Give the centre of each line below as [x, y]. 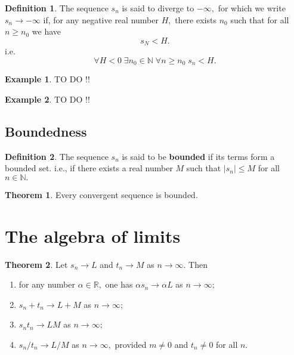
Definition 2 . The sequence [57, 156]
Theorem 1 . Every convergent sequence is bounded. [101, 194]
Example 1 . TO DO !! [47, 79]
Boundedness [46, 131]
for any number [47, 284]
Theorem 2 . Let [36, 264]
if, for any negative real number [101, 19]
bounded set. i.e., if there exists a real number [89, 168]
